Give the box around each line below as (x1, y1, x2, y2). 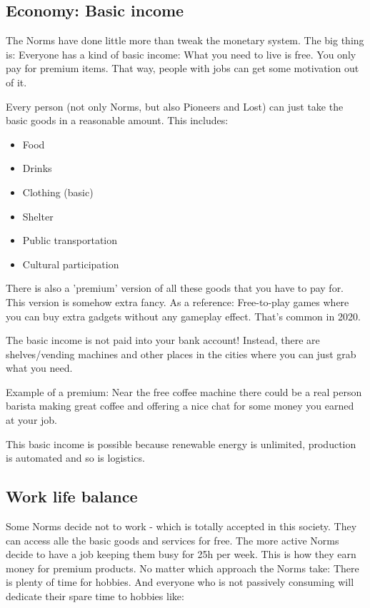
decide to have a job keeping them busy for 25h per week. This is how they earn (6, 547, 356, 562)
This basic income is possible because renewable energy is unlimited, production (6, 436, 356, 451)
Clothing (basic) (22, 184, 94, 199)
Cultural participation (22, 256, 119, 271)
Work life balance (6, 485, 138, 507)
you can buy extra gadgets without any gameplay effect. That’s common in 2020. (6, 308, 361, 323)
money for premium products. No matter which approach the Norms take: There (6, 560, 359, 575)
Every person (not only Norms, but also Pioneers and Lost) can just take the (6, 98, 344, 113)
